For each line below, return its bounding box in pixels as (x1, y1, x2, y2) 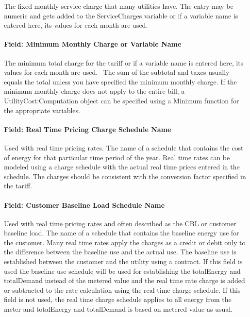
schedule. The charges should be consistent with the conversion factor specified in (4, 171, 246, 181)
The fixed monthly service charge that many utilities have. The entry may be (4, 1, 233, 11)
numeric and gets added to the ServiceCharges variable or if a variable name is (4, 10, 238, 20)
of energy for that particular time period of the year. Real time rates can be (4, 152, 230, 162)
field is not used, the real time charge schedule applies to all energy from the (4, 294, 232, 304)
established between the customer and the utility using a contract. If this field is (4, 256, 243, 267)
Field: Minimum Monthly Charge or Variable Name (4, 39, 182, 49)
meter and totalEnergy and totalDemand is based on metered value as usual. (4, 304, 233, 314)
